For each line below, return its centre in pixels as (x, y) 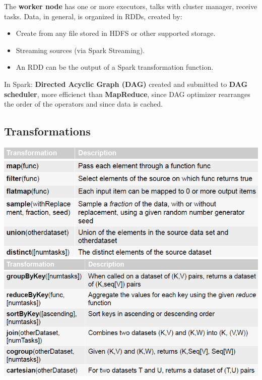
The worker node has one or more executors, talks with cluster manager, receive (131, 6)
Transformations (47, 131)
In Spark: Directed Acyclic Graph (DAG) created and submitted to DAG (126, 84)
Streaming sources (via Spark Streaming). (80, 50)
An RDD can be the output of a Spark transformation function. (115, 67)
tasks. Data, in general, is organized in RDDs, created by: (93, 16)
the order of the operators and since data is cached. (83, 104)
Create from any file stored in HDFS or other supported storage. (116, 33)
